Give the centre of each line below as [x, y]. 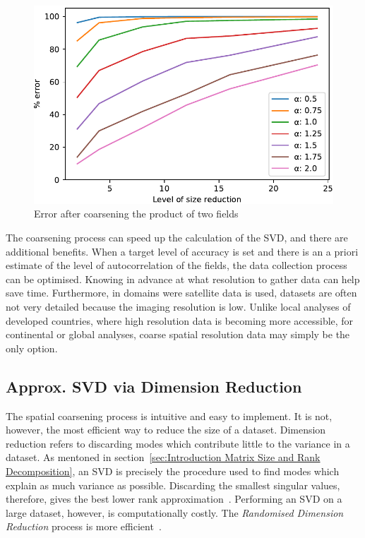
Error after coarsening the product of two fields [136, 214]
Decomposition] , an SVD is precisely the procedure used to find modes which [173, 471]
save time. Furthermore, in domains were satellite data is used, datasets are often [181, 293]
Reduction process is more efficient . [84, 526]
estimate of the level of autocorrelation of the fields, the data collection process [176, 265]
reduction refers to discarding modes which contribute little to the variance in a [178, 443]
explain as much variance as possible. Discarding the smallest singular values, [173, 485]
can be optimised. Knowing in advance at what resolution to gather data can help [183, 279]
